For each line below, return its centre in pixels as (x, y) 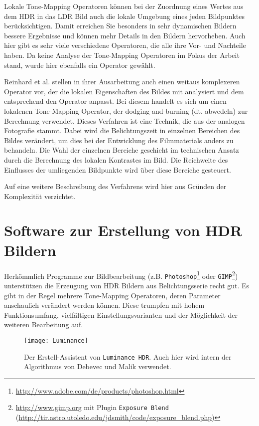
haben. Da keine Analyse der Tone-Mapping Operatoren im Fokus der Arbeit (122, 55)
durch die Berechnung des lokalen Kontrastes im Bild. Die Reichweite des (116, 159)
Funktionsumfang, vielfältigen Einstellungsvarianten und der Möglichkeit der (121, 315)
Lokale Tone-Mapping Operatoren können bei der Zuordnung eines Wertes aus (124, 6)
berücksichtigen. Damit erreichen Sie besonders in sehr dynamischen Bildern (120, 26)
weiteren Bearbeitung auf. (44, 324)
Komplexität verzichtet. (40, 196)
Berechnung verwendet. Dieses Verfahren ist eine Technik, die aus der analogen (125, 120)
